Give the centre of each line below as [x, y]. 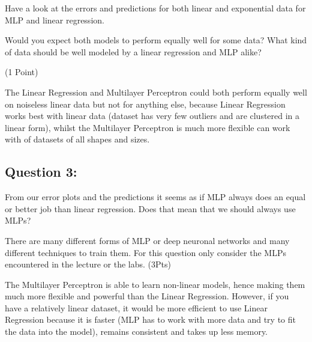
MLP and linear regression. [55, 20]
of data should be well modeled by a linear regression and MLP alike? [133, 51]
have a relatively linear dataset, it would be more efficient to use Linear [136, 307]
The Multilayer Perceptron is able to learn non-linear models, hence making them [155, 284]
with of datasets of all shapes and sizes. [77, 139]
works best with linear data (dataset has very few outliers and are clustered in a [152, 116]
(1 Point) [22, 72]
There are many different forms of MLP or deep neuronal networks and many [147, 240]
